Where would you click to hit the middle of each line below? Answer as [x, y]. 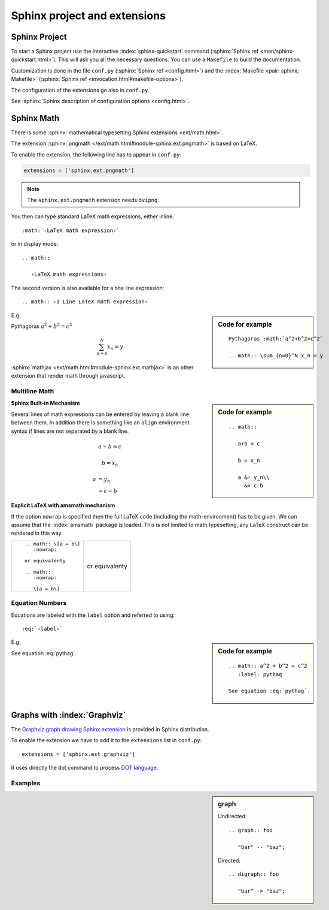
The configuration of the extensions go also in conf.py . [80, 90]
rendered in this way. [37, 533]
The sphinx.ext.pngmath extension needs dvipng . [93, 200]
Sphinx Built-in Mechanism [45, 403]
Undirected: [233, 816]
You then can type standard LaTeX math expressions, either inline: [93, 216]
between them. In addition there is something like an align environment [100, 423]
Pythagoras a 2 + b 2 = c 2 [42, 326]
